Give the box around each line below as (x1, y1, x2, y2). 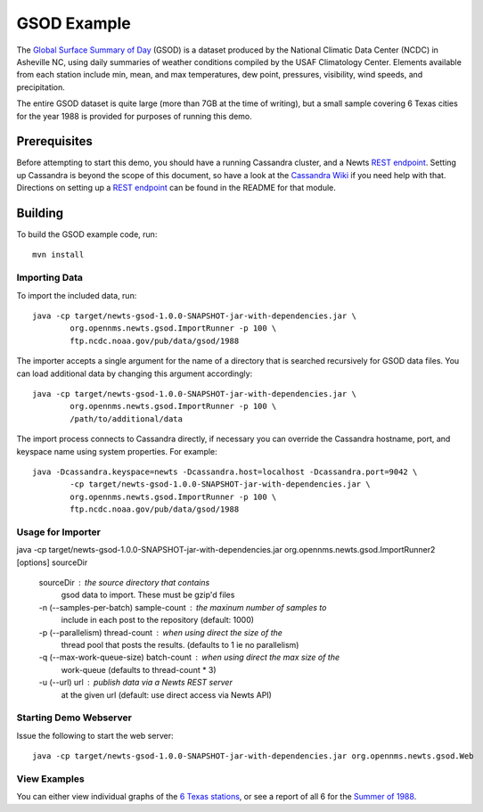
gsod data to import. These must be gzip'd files (61, 589, 235, 601)
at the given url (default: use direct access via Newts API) (61, 689, 272, 700)
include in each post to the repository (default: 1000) (61, 615, 254, 626)
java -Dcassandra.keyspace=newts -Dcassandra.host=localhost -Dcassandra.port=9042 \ (32, 466, 418, 477)
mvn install (32, 250, 85, 260)
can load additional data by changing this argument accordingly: (16, 368, 253, 379)
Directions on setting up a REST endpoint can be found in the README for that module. (16, 183, 336, 193)
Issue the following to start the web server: (16, 730, 174, 741)
